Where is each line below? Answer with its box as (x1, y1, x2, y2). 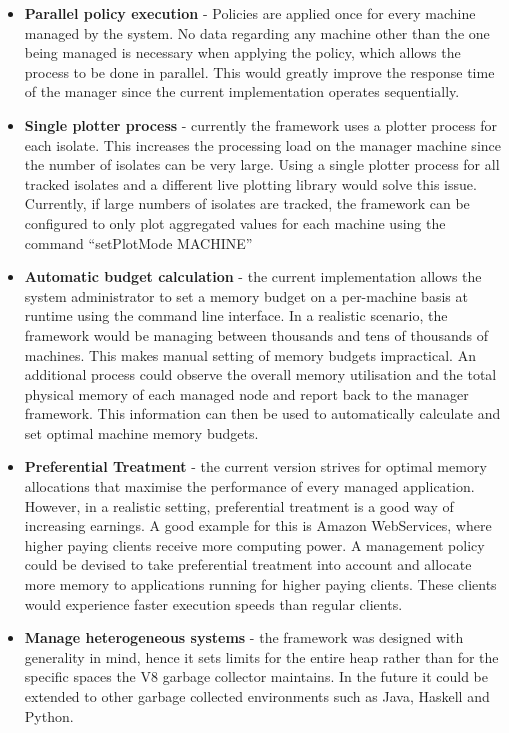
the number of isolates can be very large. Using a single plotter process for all (24, 154, 500, 175)
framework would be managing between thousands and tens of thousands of (24, 324, 489, 345)
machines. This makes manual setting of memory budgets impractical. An (24, 344, 476, 365)
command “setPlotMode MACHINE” (24, 232, 253, 253)
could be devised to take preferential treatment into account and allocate (24, 554, 472, 575)
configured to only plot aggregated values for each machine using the (24, 212, 446, 233)
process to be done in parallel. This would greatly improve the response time (24, 61, 495, 82)
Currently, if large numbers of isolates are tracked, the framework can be (24, 193, 470, 214)
